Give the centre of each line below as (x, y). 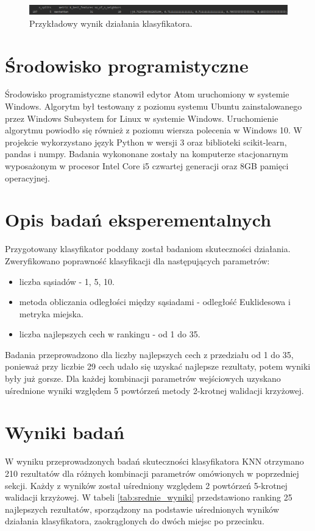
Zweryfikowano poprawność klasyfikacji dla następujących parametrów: (137, 260)
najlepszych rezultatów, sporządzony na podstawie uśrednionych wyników (142, 509)
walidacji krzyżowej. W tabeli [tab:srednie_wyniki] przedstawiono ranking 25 (149, 497)
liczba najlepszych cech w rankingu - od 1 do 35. (110, 334)
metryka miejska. (51, 313)
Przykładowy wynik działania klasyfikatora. (111, 23)
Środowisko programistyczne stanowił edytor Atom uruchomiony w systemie (147, 94)
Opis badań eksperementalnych (138, 220)
